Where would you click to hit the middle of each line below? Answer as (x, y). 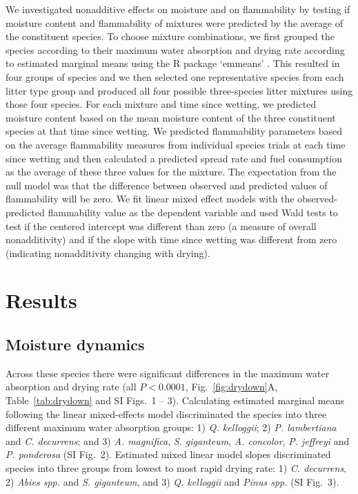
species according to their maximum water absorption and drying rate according (175, 49)
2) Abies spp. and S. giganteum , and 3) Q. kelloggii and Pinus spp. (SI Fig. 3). (172, 481)
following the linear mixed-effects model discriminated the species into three (166, 414)
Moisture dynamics (75, 344)
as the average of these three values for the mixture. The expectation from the (171, 172)
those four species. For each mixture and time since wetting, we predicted (161, 104)
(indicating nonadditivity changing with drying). (108, 253)
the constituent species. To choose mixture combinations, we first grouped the (170, 36)
